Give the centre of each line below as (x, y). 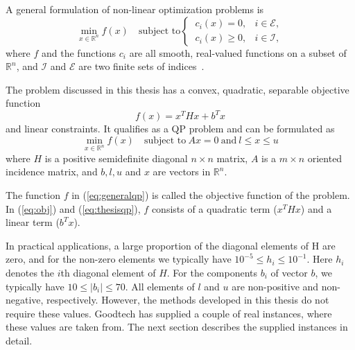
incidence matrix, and (52, 172)
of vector (289, 272)
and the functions (79, 52)
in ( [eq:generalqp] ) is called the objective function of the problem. (211, 195)
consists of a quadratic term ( (214, 208)
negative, (25, 300)
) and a (316, 208)
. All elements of (160, 286)
